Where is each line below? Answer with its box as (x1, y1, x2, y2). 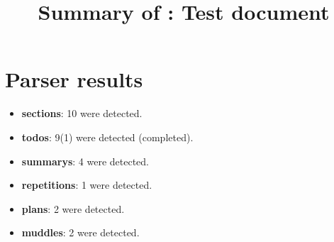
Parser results (5, 65, 143, 94)
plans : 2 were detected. (21, 201, 125, 216)
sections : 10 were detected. (21, 106, 143, 121)
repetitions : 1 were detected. (21, 177, 152, 192)
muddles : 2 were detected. (21, 225, 140, 240)
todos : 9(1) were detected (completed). (21, 129, 194, 144)
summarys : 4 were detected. (21, 153, 149, 168)
